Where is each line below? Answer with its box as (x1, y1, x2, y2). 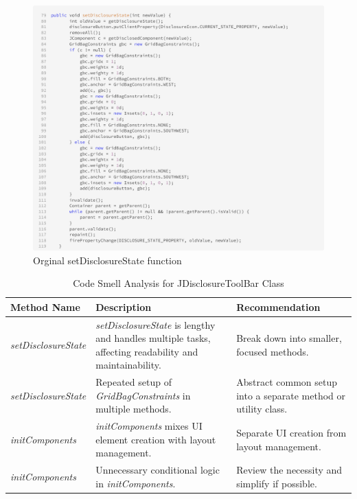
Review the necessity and (236, 463, 343, 477)
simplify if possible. (236, 476, 317, 490)
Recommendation (236, 299, 321, 314)
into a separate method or (236, 388, 346, 402)
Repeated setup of (95, 375, 172, 389)
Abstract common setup (236, 375, 337, 389)
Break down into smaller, (236, 331, 342, 345)
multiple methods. (95, 402, 172, 416)
